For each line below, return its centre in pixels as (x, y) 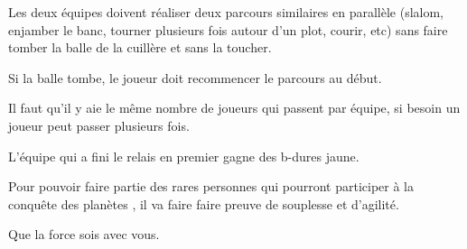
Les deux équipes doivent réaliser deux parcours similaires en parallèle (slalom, (226, 12)
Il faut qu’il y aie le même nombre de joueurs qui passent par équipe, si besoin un (234, 108)
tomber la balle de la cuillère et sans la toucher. (140, 47)
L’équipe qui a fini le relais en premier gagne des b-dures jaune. (184, 156)
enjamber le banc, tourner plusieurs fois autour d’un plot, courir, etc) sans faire (228, 29)
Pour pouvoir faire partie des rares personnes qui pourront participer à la (211, 186)
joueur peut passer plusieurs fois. (99, 125)
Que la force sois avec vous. (84, 234)
